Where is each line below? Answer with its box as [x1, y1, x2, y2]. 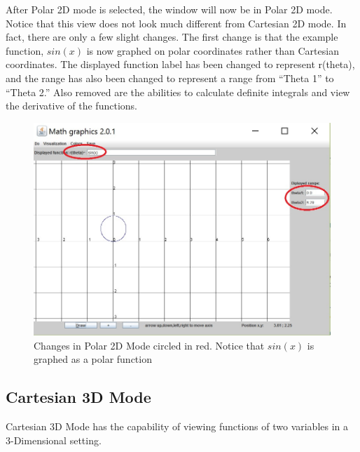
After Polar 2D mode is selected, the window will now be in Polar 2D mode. [6, 2, 333, 16]
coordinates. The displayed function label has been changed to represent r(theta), [6, 57, 355, 72]
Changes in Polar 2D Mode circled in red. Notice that [34, 338, 265, 352]
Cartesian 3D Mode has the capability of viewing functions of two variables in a [6, 419, 349, 434]
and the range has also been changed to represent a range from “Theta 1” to [6, 70, 334, 85]
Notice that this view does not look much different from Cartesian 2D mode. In [6, 15, 347, 30]
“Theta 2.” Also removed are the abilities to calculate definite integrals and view [6, 84, 350, 99]
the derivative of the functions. [6, 98, 137, 113]
